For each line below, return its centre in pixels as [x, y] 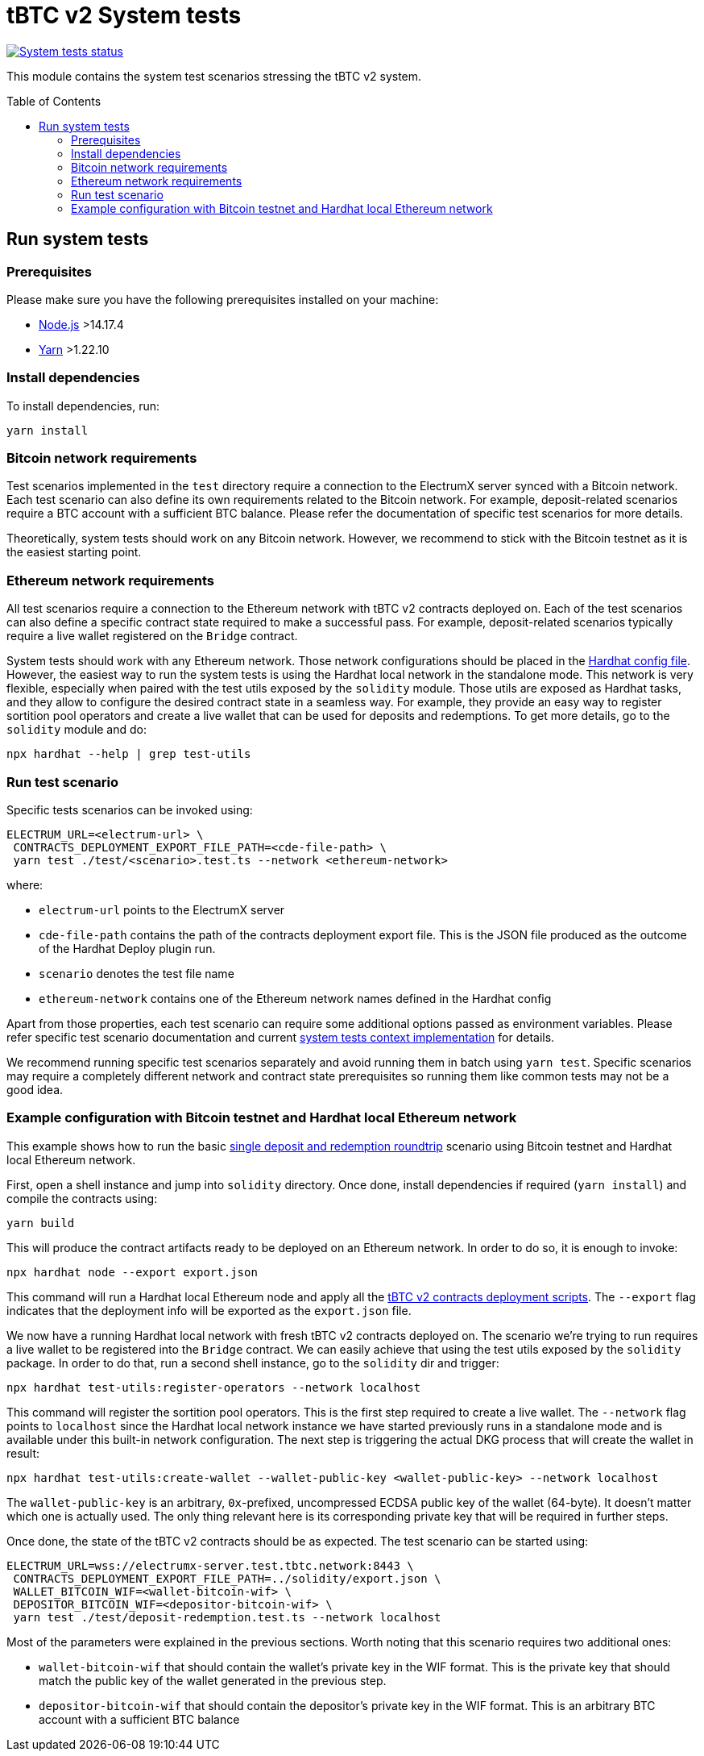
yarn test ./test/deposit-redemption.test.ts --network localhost [227, 1617]
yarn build [41, 1223]
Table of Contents [54, 101]
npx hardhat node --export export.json [132, 1272]
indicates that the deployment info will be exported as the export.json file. [209, 1310]
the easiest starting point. [74, 552]
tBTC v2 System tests [124, 15]
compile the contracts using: [82, 1198]
